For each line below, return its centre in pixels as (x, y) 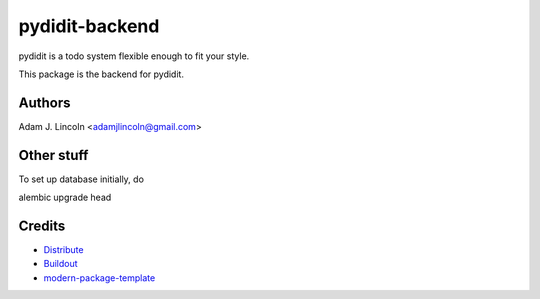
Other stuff (53, 155)
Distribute (63, 250)
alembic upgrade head (65, 197)
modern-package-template (99, 277)
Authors (44, 102)
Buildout (61, 264)
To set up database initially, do (81, 179)
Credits (42, 225)
